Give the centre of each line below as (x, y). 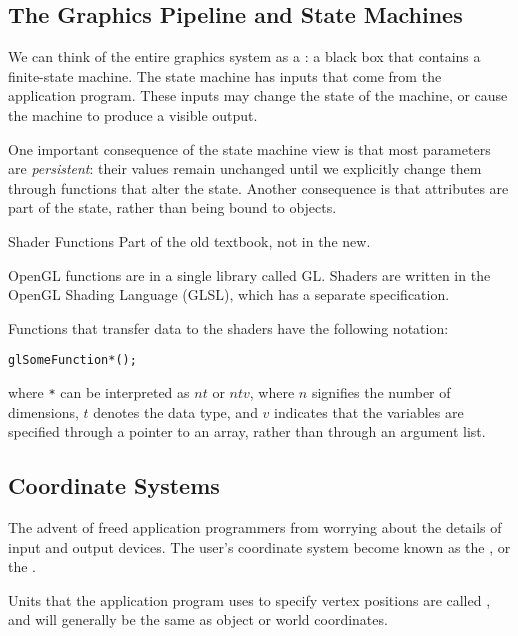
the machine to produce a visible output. (133, 114)
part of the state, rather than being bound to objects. (172, 207)
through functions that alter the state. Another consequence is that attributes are (258, 187)
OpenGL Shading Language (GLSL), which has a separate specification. (229, 294)
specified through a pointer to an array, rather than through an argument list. (247, 431)
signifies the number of (381, 391)
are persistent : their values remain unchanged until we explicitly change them (245, 168)
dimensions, (43, 411)
